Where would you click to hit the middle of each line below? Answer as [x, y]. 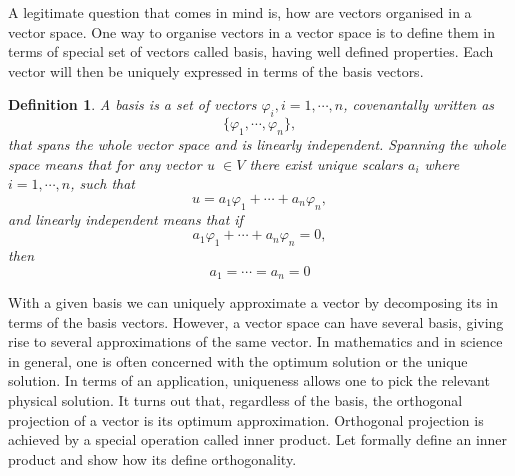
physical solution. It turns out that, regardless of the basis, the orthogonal [235, 399]
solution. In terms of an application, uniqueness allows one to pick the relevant [249, 380]
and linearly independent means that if [125, 218]
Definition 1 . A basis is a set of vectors [132, 104]
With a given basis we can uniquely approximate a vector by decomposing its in [253, 301]
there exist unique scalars [326, 163]
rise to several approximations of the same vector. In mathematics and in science [255, 341]
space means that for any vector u [111, 163]
